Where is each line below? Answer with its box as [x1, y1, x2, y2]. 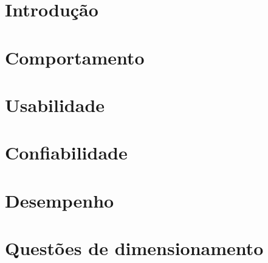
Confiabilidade [5, 140, 128, 165]
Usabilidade [5, 92, 105, 117]
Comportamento [5, 44, 145, 69]
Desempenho [5, 188, 114, 212]
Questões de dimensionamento [5, 236, 264, 261]
